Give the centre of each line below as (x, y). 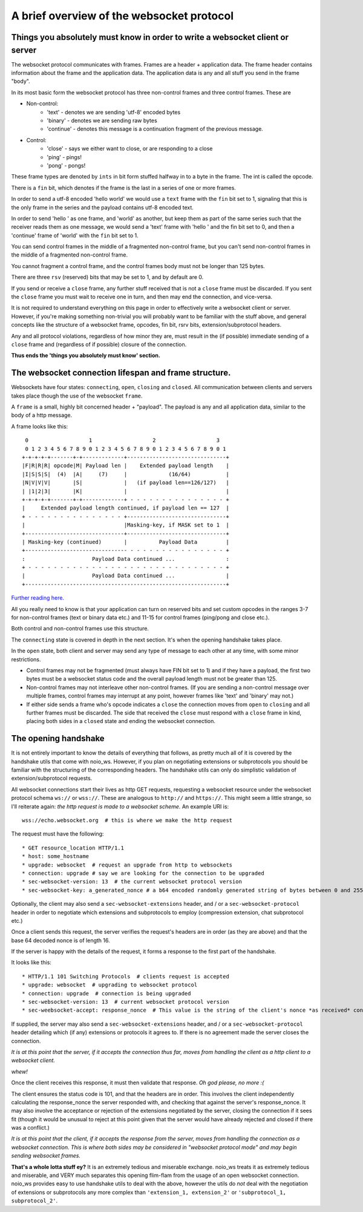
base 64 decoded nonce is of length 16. (60, 940)
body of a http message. (42, 415)
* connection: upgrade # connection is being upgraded (106, 993)
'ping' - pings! (64, 157)
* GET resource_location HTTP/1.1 (73, 848)
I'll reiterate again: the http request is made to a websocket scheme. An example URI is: (120, 806)
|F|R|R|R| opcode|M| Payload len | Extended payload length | (126, 466)
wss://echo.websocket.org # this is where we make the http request (127, 820)
